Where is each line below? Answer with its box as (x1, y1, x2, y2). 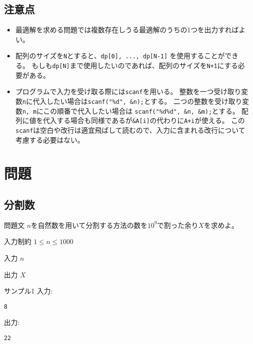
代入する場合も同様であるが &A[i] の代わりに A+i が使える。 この (43, 115, 245, 125)
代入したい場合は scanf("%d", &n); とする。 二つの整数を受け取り (32, 96, 242, 106)
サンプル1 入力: (4, 286, 53, 296)
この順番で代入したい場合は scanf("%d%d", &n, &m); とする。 (43, 105, 239, 116)
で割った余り (157, 220, 199, 230)
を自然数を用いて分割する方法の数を (31, 220, 148, 230)
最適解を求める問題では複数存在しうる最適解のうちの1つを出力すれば (15, 25, 239, 35)
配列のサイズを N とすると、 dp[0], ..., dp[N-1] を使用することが (15, 50, 225, 61)
